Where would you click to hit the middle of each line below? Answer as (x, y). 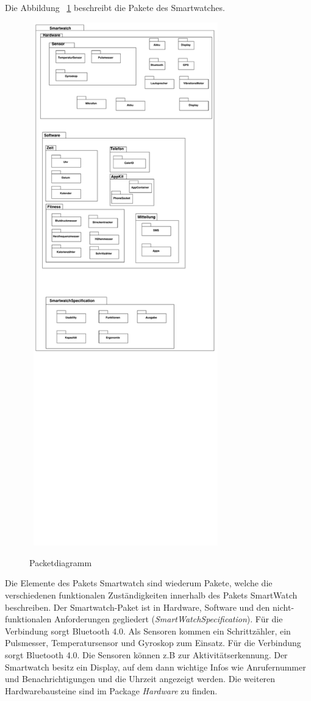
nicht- (284, 607)
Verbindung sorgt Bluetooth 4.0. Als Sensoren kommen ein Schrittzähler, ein (148, 631)
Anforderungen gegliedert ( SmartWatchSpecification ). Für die (168, 619)
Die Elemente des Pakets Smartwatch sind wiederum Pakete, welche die (139, 583)
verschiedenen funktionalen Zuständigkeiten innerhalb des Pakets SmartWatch (151, 595)
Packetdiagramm (61, 562)
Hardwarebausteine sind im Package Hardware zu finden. (111, 690)
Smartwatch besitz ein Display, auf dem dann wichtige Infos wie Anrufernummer (155, 667)
